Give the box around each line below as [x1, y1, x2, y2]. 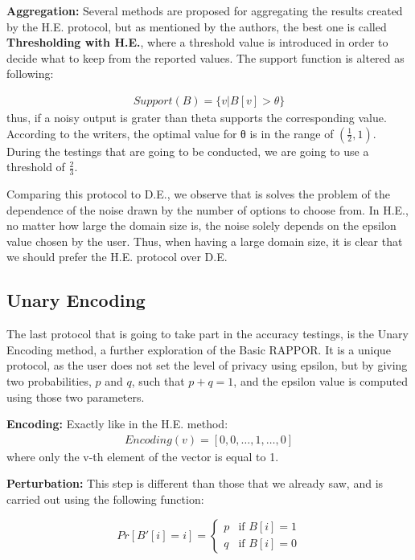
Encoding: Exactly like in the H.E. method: [6, 415, 228, 432]
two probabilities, [6, 372, 92, 389]
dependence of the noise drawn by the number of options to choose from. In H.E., [6, 201, 409, 218]
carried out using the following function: [6, 490, 204, 507]
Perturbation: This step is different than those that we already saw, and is [6, 475, 384, 492]
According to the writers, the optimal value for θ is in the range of [6, 125, 334, 141]
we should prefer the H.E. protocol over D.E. [6, 248, 228, 265]
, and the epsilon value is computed [233, 372, 409, 389]
